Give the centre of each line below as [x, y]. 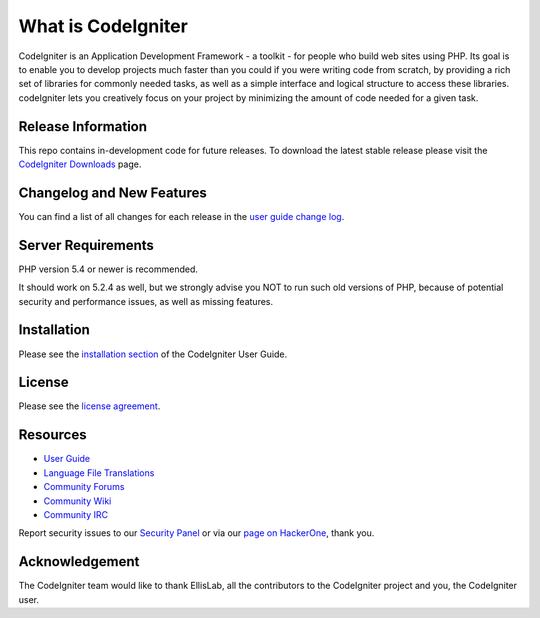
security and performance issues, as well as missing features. [146, 301]
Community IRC [76, 514]
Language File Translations [99, 472]
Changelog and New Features [112, 192]
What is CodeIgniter [103, 26]
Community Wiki [77, 501]
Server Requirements [86, 245]
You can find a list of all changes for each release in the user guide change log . [181, 216]
